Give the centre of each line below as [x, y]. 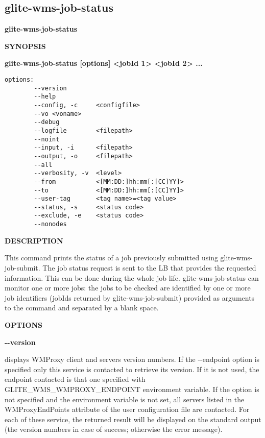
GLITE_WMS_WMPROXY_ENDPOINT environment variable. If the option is [132, 389]
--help [45, 97]
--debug [47, 122]
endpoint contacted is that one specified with [75, 379]
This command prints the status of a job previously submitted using [111, 258]
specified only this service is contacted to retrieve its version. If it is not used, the [132, 369]
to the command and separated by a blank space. [82, 308]
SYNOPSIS [25, 46]
